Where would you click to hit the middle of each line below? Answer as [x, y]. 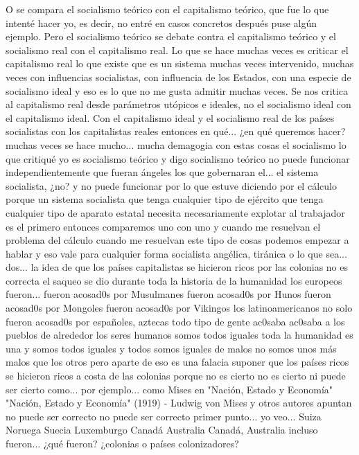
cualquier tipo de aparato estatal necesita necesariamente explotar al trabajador [175, 212]
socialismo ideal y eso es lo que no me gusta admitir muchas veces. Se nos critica [177, 90]
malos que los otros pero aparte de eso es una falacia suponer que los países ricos [177, 362]
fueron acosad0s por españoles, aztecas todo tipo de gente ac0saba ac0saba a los [175, 321]
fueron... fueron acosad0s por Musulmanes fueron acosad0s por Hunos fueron [168, 294]
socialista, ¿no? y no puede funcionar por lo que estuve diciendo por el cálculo [171, 185]
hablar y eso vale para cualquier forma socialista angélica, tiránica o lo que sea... [176, 253]
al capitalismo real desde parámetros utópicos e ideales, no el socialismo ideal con [178, 104]
